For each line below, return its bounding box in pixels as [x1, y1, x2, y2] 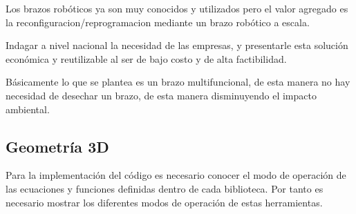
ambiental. [6, 101, 50, 116]
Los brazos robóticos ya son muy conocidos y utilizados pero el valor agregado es [6, 1, 348, 15]
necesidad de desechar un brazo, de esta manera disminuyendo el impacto [6, 88, 317, 102]
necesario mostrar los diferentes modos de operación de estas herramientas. [6, 195, 323, 209]
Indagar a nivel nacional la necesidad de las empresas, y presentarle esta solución [6, 38, 348, 52]
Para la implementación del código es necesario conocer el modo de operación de [6, 168, 346, 182]
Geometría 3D [6, 135, 109, 157]
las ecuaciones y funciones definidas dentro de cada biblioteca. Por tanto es [6, 181, 324, 195]
